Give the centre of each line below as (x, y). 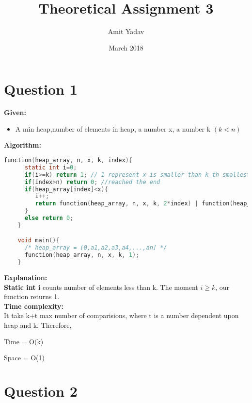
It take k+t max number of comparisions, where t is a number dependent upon (121, 315)
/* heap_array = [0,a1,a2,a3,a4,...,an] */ (96, 248)
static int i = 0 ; (51, 167)
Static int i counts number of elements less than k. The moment (101, 287)
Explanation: (26, 277)
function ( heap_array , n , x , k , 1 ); (82, 255)
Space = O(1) (24, 358)
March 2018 (126, 47)
